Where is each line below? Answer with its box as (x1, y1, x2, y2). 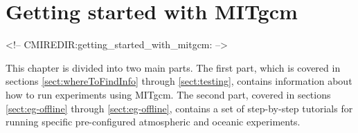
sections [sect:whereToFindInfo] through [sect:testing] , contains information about (6, 74, 352, 88)
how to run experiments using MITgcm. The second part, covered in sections (6, 87, 331, 101)
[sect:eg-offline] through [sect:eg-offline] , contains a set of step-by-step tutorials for (6, 101, 353, 115)
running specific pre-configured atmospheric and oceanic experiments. (6, 114, 301, 129)
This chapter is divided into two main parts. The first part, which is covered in (6, 60, 341, 74)
